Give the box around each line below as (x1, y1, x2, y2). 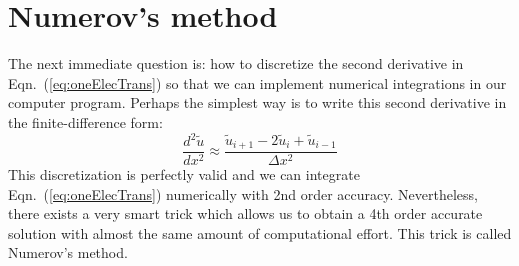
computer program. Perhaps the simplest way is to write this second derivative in (8, 92, 507, 113)
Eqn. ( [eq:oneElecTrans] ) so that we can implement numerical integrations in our (8, 72, 507, 93)
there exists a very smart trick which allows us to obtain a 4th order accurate (8, 203, 483, 224)
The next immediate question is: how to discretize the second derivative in (8, 53, 464, 74)
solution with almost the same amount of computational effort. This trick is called (8, 222, 512, 243)
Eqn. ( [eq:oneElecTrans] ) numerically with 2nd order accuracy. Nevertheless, (8, 183, 478, 204)
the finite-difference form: (8, 111, 163, 132)
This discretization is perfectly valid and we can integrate (8, 164, 360, 185)
